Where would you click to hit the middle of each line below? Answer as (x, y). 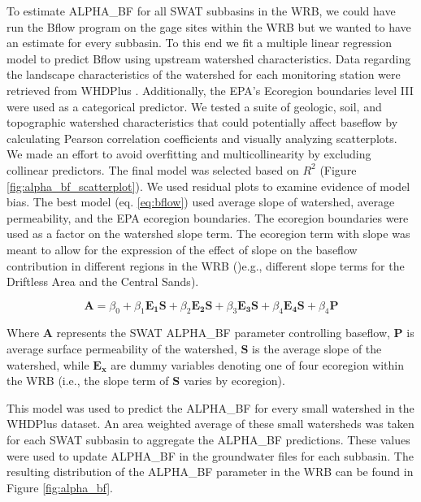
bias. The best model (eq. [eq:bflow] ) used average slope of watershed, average (201, 202)
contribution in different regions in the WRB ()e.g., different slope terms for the (206, 265)
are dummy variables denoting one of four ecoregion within (258, 364)
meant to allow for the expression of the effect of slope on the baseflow (182, 249)
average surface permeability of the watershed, (122, 349)
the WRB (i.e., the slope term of (88, 381)
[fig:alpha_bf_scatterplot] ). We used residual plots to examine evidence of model (208, 186)
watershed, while (48, 364)
